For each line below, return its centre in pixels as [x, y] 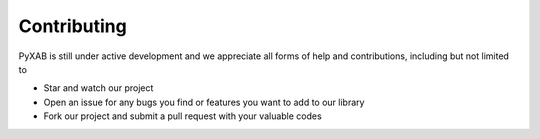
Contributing [72, 26]
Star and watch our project [98, 88]
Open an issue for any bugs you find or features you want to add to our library [204, 102]
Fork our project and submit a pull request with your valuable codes [182, 116]
